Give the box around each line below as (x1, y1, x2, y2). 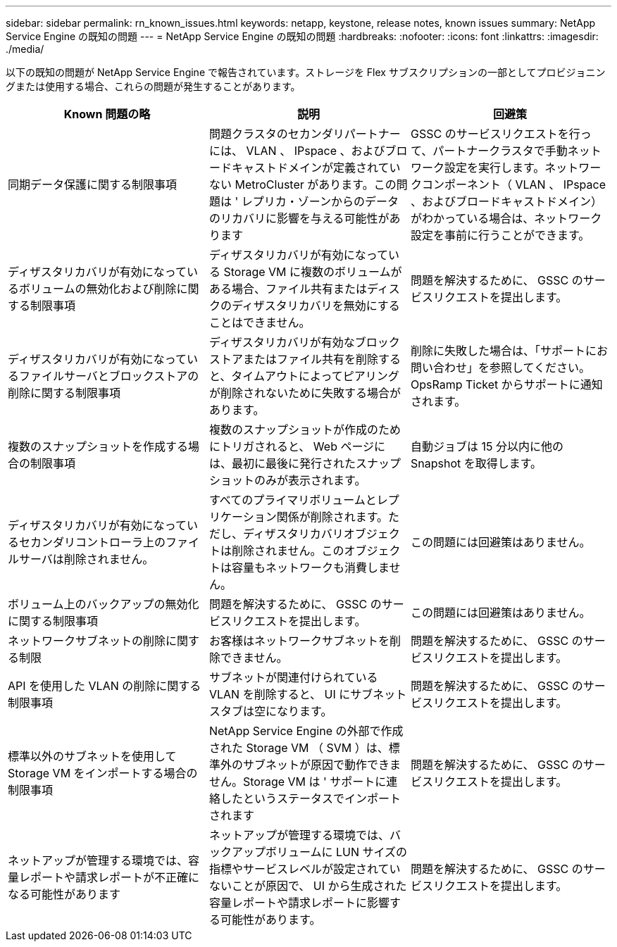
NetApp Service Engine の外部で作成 (208, 724, 404, 738)
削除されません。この (231, 544, 344, 558)
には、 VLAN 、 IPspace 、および (208, 144, 385, 158)
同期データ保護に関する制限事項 (8, 177, 177, 192)
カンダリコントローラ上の (30, 535, 166, 549)
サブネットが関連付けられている (208, 670, 378, 684)
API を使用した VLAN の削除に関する (8, 679, 201, 693)
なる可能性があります (8, 887, 121, 901)
